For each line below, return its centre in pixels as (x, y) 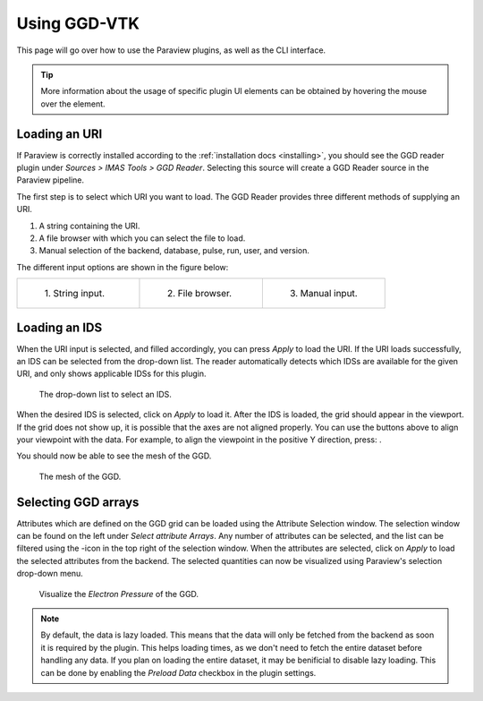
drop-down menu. (50, 574)
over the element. (73, 104)
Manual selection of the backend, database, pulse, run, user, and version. (174, 251)
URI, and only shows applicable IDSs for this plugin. (111, 374)
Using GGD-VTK (78, 23)
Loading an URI (59, 134)
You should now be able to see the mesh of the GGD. (114, 456)
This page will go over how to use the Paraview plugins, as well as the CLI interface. (171, 50)
